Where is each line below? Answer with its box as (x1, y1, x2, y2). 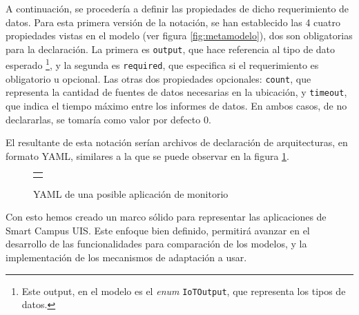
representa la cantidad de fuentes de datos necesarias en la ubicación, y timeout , (6, 85, 347, 99)
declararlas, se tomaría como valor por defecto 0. (6, 112, 211, 126)
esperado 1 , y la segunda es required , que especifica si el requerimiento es (6, 56, 319, 72)
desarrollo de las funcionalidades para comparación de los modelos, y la (6, 236, 307, 251)
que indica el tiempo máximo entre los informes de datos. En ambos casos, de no (6, 99, 347, 113)
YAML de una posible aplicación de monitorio (33, 186, 229, 201)
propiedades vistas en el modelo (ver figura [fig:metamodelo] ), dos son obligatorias (6, 28, 353, 43)
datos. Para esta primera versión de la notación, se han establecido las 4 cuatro (6, 14, 340, 29)
